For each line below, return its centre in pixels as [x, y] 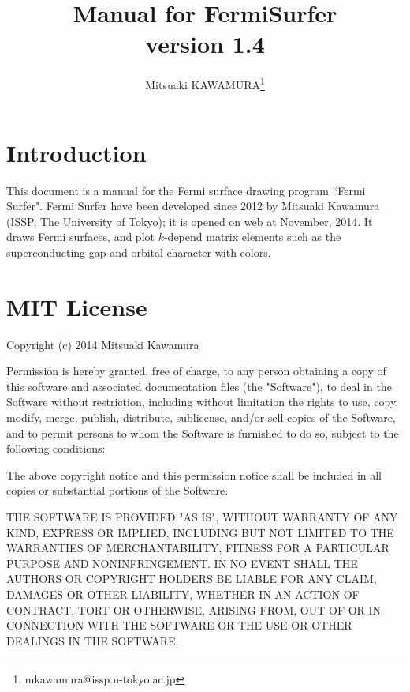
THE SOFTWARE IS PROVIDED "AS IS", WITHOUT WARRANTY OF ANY [202, 516]
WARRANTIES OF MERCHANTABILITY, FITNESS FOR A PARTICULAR [198, 548]
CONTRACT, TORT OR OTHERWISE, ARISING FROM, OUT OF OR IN [194, 609]
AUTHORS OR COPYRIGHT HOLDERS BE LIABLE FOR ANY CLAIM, [192, 579]
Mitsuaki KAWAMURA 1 [205, 83]
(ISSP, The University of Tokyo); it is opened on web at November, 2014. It [190, 221]
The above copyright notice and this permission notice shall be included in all [194, 474]
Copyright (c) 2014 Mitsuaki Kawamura [103, 344]
